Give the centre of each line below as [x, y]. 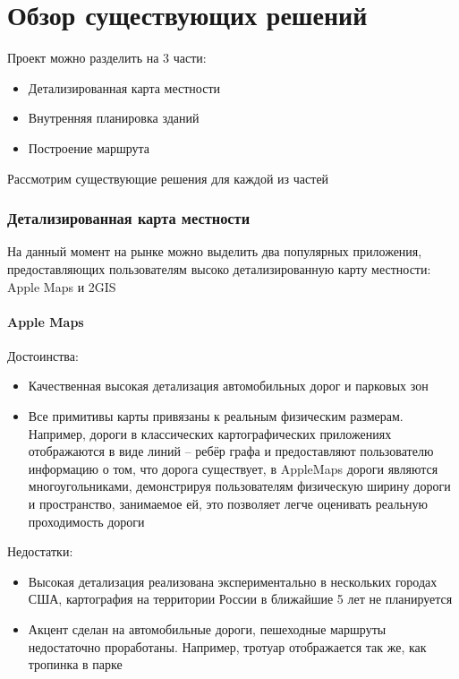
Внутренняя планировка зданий [114, 118]
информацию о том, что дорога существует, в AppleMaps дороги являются [233, 468]
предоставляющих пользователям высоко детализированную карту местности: [219, 268]
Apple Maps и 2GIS [62, 286]
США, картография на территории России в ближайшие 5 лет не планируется [240, 599]
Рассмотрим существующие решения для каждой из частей [168, 178]
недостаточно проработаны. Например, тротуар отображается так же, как [227, 646]
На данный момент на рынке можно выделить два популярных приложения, [215, 251]
